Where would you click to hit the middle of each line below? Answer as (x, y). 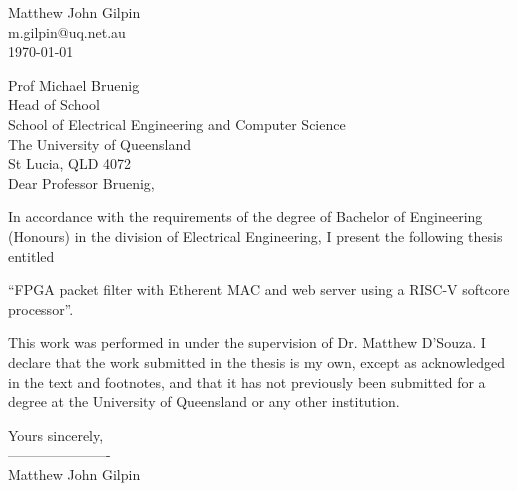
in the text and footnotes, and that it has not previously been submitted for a (247, 381)
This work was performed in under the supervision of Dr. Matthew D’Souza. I (247, 342)
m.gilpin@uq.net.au (67, 31)
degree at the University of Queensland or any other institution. (204, 401)
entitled (31, 255)
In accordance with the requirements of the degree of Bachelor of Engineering (245, 216)
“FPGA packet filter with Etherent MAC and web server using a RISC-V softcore (259, 289)
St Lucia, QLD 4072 (70, 163)
